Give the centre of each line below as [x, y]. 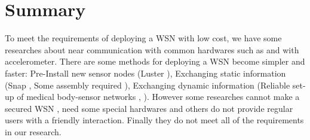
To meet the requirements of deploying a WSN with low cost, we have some [143, 38]
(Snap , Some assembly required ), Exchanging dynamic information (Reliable [148, 85]
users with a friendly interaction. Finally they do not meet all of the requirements [154, 120]
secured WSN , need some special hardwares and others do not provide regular [149, 108]
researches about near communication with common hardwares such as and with [152, 49]
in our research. [33, 131]
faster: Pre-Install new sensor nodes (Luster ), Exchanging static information [145, 73]
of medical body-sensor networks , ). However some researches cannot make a [158, 97]
